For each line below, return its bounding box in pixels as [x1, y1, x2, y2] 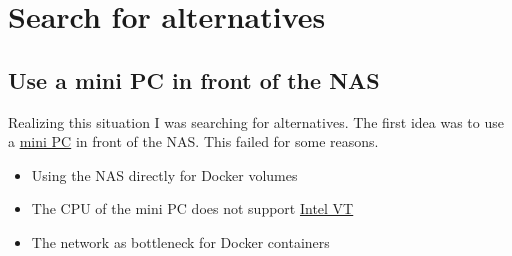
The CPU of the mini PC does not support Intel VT [31, 198, 354, 219]
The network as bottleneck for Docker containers [31, 231, 330, 252]
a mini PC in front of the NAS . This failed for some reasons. [8, 131, 379, 152]
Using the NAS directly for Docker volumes [31, 164, 298, 185]
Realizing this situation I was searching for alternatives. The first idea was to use [8, 111, 504, 132]
